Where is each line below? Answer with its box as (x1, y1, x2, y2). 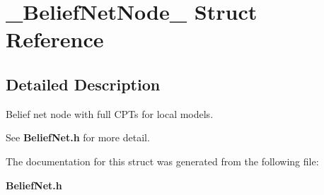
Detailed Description (6, 73, 161, 95)
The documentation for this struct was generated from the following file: (6, 153, 319, 168)
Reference (6, 25, 104, 54)
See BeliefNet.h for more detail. (6, 130, 150, 145)
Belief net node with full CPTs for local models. (6, 106, 214, 121)
